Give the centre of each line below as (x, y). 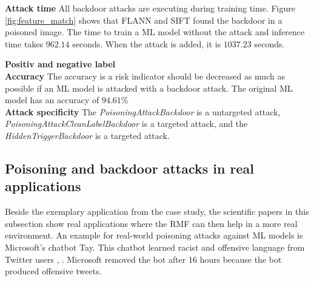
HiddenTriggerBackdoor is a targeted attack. (87, 135)
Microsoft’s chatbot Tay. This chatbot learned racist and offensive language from (155, 247)
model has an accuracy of (52, 100)
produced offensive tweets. (53, 271)
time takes (24, 43)
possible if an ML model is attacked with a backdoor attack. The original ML (149, 88)
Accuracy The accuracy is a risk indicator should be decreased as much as (145, 76)
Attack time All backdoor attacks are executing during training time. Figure (150, 8)
